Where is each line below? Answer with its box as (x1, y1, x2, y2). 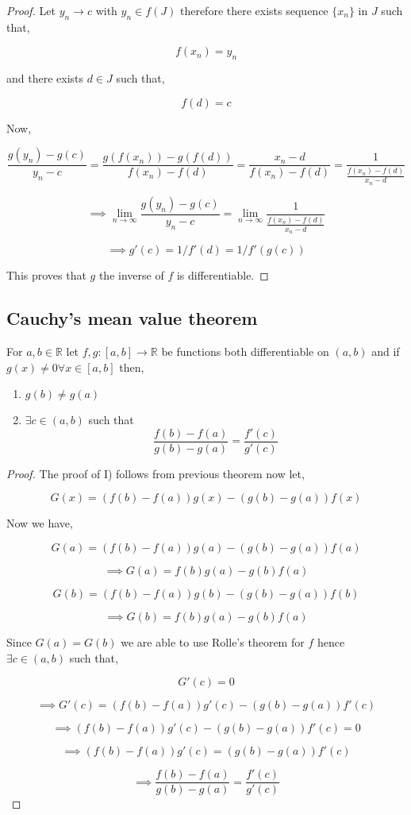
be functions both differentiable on (161, 343, 329, 360)
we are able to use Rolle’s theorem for (121, 634, 305, 651)
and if (371, 343, 400, 360)
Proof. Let (6, 2, 56, 18)
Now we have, (6, 515, 73, 531)
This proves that (6, 267, 86, 284)
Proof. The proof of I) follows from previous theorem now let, (6, 465, 305, 481)
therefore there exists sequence (179, 2, 328, 18)
